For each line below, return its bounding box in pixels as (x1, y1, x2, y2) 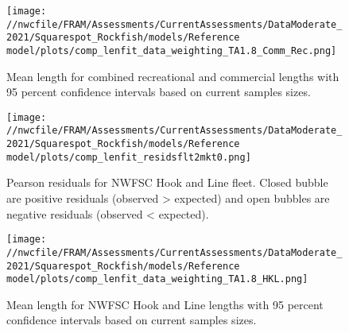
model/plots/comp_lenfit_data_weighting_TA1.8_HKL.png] (6, 273, 308, 285)
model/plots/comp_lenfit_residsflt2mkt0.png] (6, 151, 251, 163)
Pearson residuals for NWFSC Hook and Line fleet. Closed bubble (6, 174, 328, 191)
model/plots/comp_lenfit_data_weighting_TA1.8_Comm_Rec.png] (6, 45, 337, 56)
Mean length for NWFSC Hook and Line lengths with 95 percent (6, 296, 324, 312)
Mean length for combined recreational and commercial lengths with (6, 68, 339, 84)
